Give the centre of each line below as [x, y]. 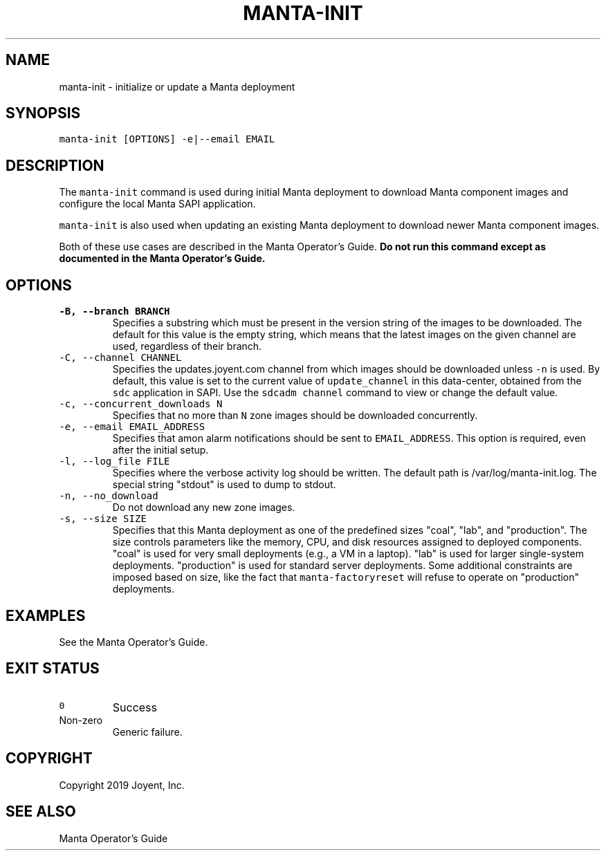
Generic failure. [147, 732]
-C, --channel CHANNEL [120, 358]
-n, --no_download [109, 496]
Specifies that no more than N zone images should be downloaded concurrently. [295, 416]
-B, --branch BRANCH [114, 311]
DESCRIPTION [55, 165]
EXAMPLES [46, 615]
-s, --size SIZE [103, 519]
